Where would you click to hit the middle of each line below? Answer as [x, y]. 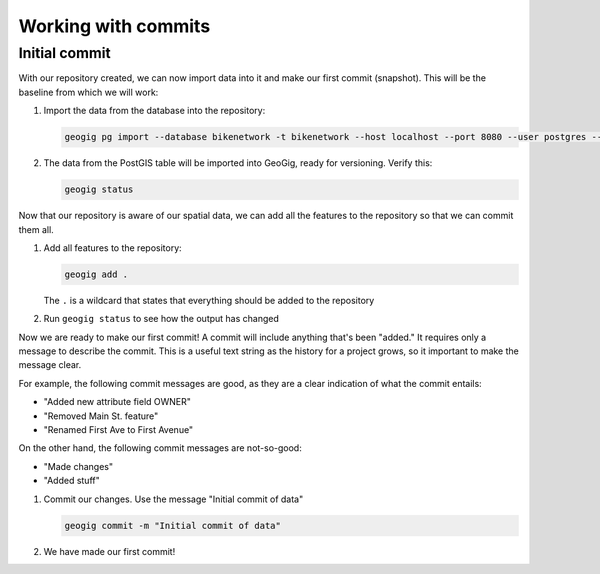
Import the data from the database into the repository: [154, 111]
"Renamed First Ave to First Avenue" [118, 429]
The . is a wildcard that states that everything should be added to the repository [209, 300]
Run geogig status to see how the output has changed [161, 319]
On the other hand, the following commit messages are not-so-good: [160, 448]
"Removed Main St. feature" [101, 416]
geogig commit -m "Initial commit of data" [173, 525]
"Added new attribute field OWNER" [117, 402]
